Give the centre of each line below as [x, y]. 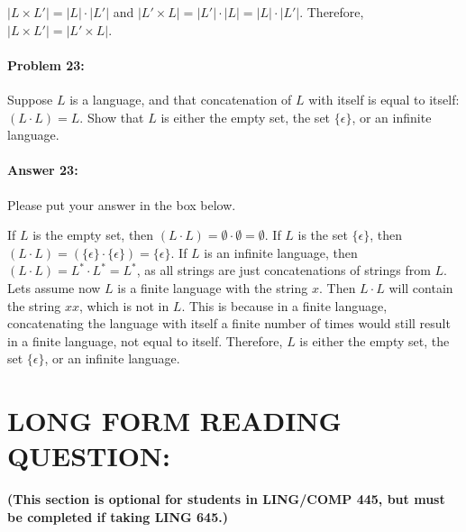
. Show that [112, 117]
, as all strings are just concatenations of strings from [283, 270]
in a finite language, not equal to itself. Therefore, [145, 340]
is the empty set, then [93, 235]
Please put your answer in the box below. [122, 204]
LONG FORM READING [174, 421]
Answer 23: [43, 170]
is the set [323, 235]
